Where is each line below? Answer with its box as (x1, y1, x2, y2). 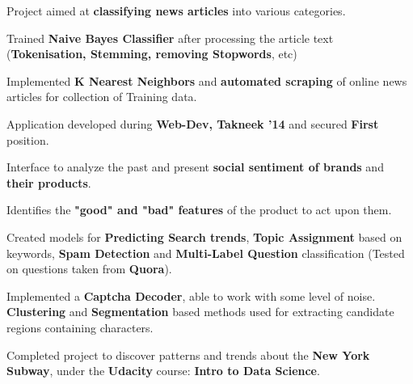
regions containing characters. (6, 319, 154, 335)
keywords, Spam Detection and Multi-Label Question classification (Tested (6, 244, 405, 261)
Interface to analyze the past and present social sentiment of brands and (6, 158, 384, 175)
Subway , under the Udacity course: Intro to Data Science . (6, 362, 320, 379)
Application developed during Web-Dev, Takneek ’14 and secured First (6, 115, 379, 132)
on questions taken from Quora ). (6, 260, 172, 277)
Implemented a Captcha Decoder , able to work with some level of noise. (6, 287, 376, 304)
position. (6, 131, 49, 148)
